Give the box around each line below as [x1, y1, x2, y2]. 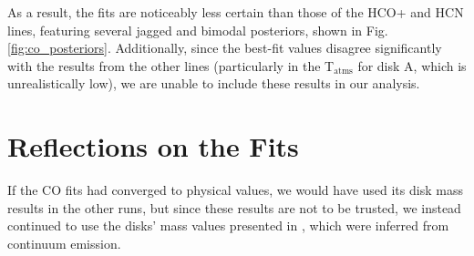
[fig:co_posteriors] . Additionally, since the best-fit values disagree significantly [7, 38, 442, 57]
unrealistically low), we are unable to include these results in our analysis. [7, 74, 420, 93]
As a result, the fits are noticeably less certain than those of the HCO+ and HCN [7, 3, 464, 21]
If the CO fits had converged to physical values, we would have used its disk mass [7, 180, 463, 200]
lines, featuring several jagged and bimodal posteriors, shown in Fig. [7, 20, 388, 39]
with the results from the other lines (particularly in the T [7, 56, 335, 75]
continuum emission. [7, 233, 121, 252]
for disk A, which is [357, 56, 467, 75]
